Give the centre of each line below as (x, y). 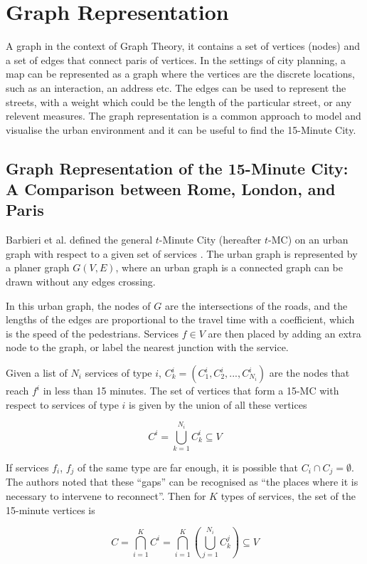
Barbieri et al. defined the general (79, 240)
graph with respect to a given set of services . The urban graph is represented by (182, 253)
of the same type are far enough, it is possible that (188, 467)
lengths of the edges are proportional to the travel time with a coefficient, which (180, 319)
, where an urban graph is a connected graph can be (229, 267)
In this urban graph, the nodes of (78, 305)
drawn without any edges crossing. (81, 282)
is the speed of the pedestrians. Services (92, 333)
